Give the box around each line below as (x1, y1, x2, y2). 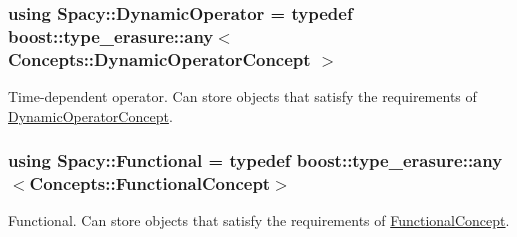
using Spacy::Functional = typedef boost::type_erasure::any (8, 148, 503, 173)
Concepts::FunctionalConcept (29, 171, 271, 196)
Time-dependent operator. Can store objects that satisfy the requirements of (8, 86, 477, 107)
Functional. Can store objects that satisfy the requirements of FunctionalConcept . (8, 210, 510, 231)
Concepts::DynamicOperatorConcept (8, 46, 311, 71)
